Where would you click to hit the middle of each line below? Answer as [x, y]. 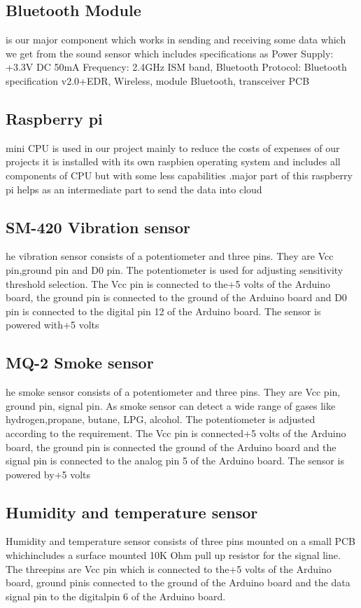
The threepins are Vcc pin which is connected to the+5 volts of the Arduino [169, 568]
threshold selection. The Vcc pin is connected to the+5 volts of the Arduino [168, 283]
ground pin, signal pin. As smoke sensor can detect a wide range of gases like [171, 405]
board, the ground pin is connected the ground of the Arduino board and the [171, 447]
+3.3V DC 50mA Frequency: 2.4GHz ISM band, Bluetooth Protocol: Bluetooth [176, 67]
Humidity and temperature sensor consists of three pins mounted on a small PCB [181, 541]
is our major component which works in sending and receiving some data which [176, 40]
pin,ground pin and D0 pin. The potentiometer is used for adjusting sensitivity [175, 269]
